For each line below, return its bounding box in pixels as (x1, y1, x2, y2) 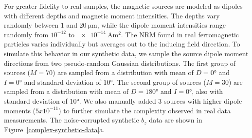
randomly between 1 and (4, 20, 77, 30)
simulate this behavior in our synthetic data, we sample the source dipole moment (4, 48, 249, 58)
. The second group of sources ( (112, 77, 206, 87)
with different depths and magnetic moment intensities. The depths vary (4, 10, 220, 20)
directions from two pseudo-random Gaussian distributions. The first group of (4, 58, 236, 68)
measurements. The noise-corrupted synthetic (4, 115, 139, 125)
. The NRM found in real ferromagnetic (121, 29, 239, 39)
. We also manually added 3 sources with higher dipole (79, 95, 242, 106)
